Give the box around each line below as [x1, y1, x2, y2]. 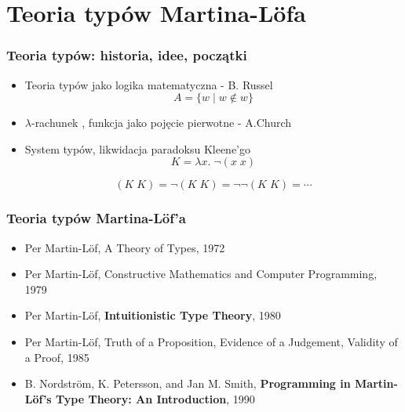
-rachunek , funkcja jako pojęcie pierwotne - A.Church [31, 114, 292, 131]
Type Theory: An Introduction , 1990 [56, 390, 255, 407]
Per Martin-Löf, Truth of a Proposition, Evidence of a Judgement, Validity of [24, 333, 398, 349]
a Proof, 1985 [24, 349, 89, 365]
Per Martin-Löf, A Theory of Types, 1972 [24, 239, 225, 255]
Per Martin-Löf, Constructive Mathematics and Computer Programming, [24, 266, 378, 282]
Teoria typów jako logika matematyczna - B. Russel [24, 76, 273, 92]
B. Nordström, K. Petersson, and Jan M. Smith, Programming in [24, 375, 351, 392]
